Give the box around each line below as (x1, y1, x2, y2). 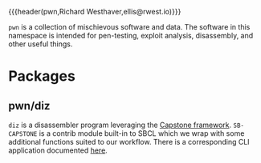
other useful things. (8, 39, 73, 49)
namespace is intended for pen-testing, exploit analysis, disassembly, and (8, 31, 254, 40)
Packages (8, 67, 76, 85)
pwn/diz (8, 99, 51, 113)
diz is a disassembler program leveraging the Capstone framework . (8, 120, 232, 129)
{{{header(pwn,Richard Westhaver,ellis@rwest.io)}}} (8, 7, 181, 16)
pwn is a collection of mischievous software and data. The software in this (8, 22, 251, 31)
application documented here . (8, 145, 108, 155)
